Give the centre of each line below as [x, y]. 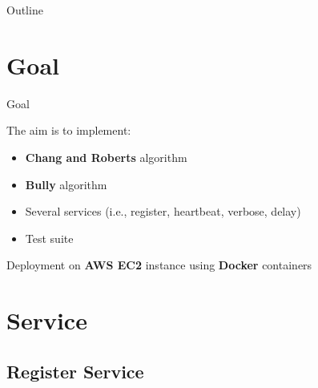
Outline [25, 10]
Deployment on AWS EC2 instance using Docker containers [159, 265]
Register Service [75, 371]
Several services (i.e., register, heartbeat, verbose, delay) [163, 211]
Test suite [49, 238]
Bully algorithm [66, 184]
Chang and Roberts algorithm [106, 157]
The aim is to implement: [69, 130]
